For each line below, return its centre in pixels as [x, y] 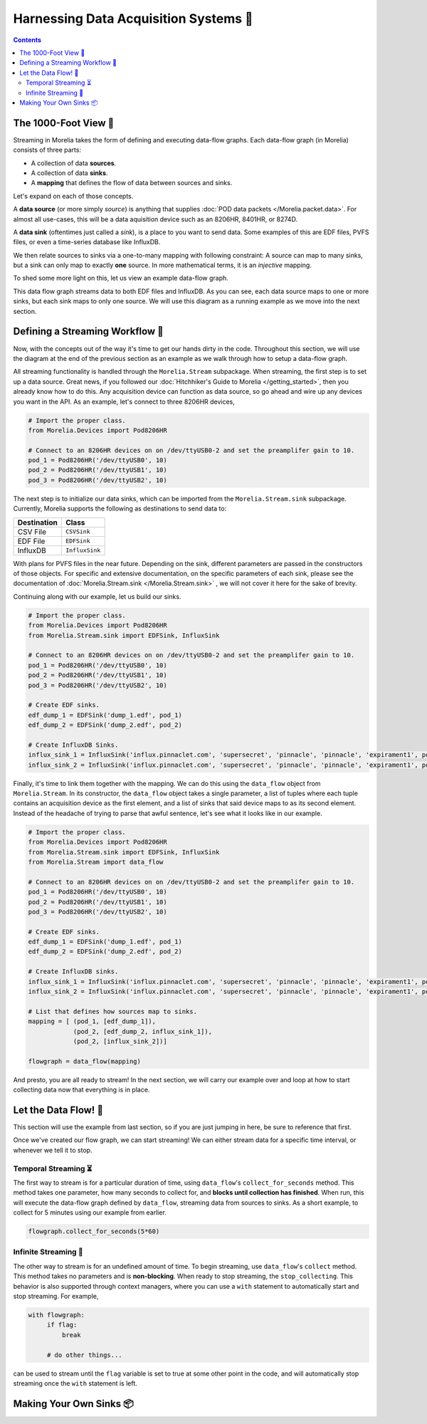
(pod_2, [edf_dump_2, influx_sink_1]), [143, 1031]
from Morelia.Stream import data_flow [96, 862]
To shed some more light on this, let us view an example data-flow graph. [121, 278]
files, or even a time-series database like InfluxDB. [87, 242]
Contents [27, 40]
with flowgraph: [57, 1315]
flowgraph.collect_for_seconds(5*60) [94, 1231]
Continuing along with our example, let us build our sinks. [97, 596]
